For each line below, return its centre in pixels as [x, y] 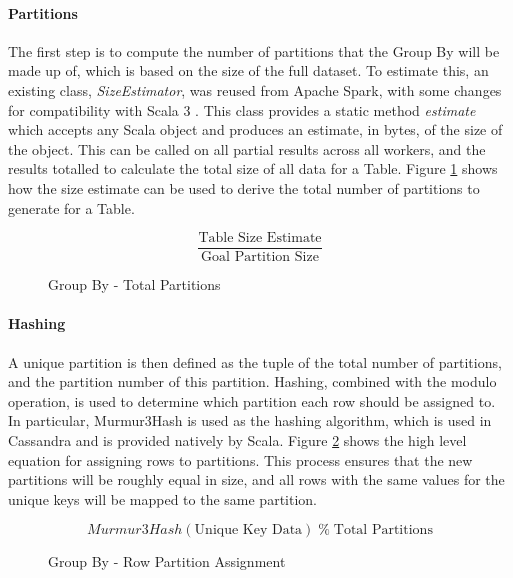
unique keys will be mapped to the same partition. [162, 498]
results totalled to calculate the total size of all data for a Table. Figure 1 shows [253, 168]
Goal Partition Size [260, 257]
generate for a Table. [71, 207]
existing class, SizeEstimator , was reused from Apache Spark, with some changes [255, 89]
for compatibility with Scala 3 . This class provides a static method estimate [242, 109]
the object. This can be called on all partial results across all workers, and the [247, 148]
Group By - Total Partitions [134, 284]
